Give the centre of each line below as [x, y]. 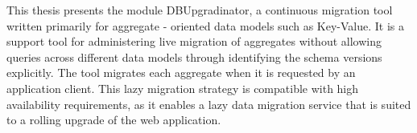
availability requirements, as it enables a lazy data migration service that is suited [209, 104]
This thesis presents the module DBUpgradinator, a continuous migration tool [200, 10]
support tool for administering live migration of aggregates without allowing [194, 41]
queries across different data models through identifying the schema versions [194, 56]
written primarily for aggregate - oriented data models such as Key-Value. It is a [206, 25]
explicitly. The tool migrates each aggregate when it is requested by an [181, 73]
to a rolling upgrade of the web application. [114, 120]
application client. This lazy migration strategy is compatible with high [183, 88]
